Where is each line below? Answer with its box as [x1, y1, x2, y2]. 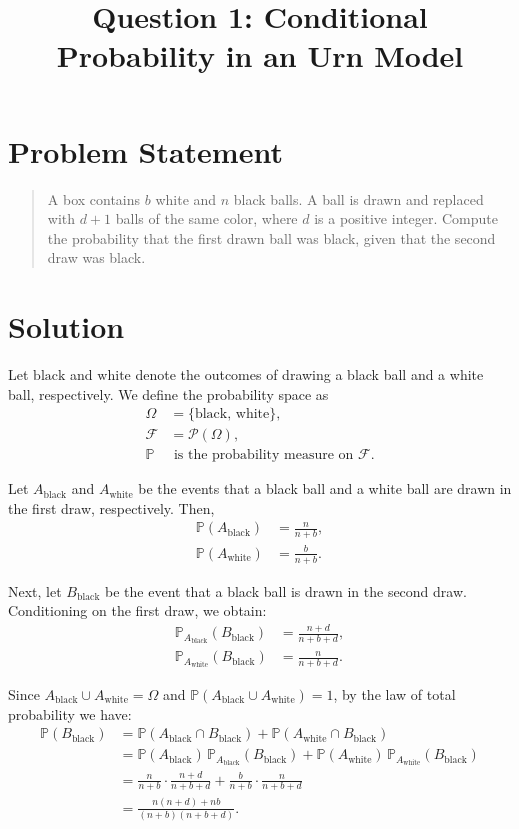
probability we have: [8, 703, 132, 724]
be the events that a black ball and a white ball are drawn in [138, 478, 512, 499]
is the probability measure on [173, 448, 354, 463]
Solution [8, 306, 125, 347]
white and [155, 188, 217, 209]
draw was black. [47, 247, 146, 268]
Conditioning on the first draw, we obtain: [8, 600, 267, 621]
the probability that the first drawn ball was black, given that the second [47, 227, 496, 248]
